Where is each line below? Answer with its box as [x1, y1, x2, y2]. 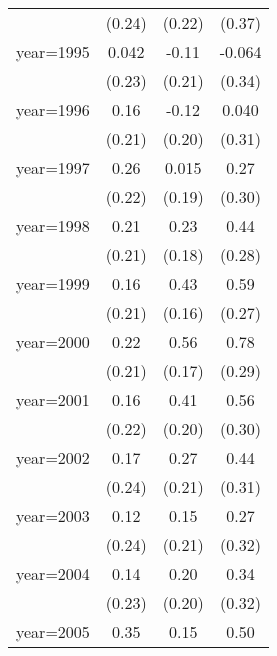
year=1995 [16, 40, 90, 63]
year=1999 [16, 272, 90, 295]
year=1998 [16, 214, 90, 237]
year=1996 [16, 98, 90, 121]
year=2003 [16, 504, 90, 527]
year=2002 [16, 446, 90, 469]
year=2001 [16, 388, 90, 411]
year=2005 [16, 620, 90, 643]
